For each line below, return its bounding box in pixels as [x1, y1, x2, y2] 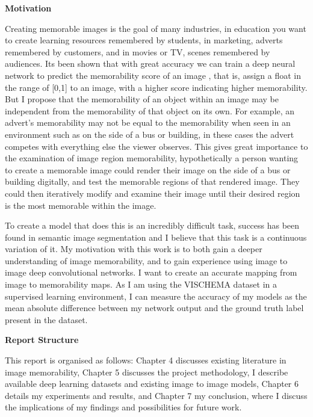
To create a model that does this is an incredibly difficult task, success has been [5, 219, 300, 232]
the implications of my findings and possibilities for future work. [5, 401, 242, 413]
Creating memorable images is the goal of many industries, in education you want [5, 22, 306, 34]
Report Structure [5, 333, 79, 346]
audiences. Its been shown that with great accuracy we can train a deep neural [5, 57, 296, 70]
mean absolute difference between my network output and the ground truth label [5, 301, 304, 314]
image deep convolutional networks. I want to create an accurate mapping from [5, 266, 297, 279]
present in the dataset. [5, 313, 88, 326]
